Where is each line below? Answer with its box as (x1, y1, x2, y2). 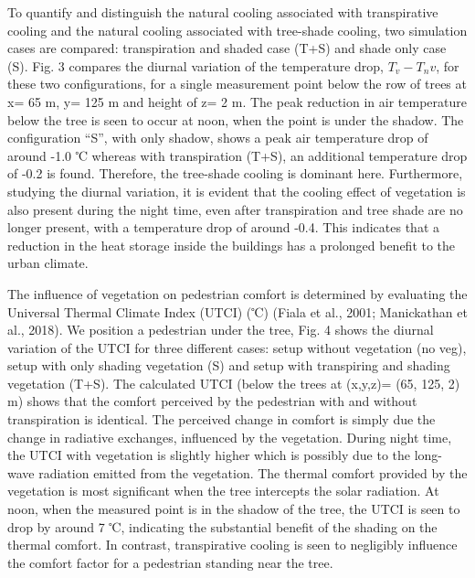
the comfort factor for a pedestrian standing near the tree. (7, 552, 333, 572)
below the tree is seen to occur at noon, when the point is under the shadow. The (7, 110, 464, 129)
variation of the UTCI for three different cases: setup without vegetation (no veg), (7, 337, 467, 357)
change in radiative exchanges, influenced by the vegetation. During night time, (7, 427, 452, 446)
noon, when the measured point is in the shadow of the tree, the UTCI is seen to (7, 499, 460, 519)
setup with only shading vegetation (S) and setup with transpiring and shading (7, 356, 450, 375)
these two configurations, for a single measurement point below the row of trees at (7, 74, 467, 93)
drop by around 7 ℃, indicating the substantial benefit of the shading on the (7, 517, 438, 536)
